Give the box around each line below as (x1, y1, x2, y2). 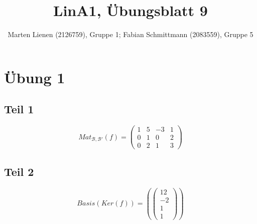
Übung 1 (4, 67, 65, 87)
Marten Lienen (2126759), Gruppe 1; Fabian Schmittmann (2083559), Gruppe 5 (8, 29, 253, 40)
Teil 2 (4, 163, 34, 179)
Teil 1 (4, 101, 34, 117)
